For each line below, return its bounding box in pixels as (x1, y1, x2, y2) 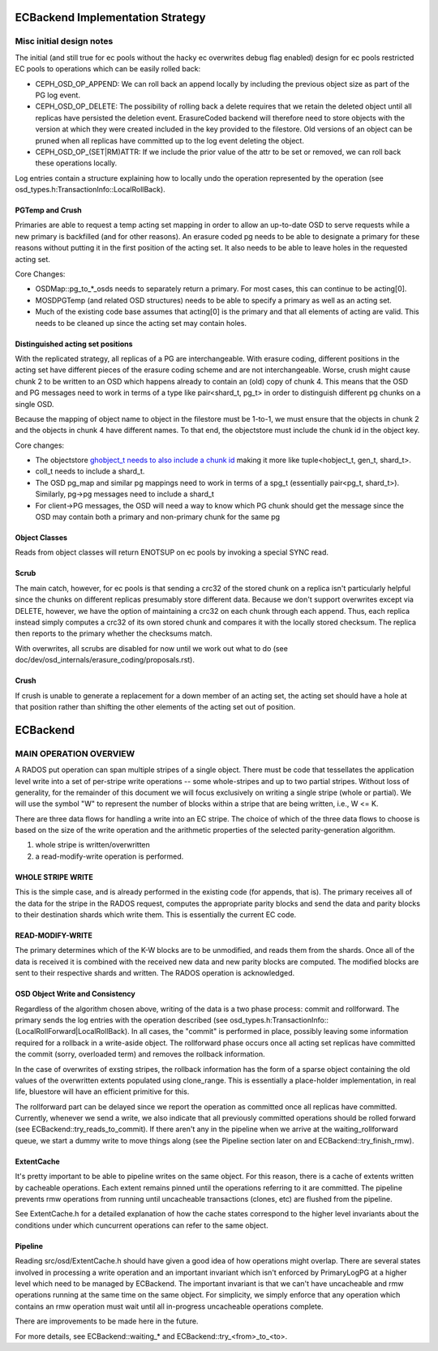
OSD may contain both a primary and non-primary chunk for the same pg (35, 512, 280, 522)
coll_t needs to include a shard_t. (35, 466, 145, 476)
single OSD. (15, 399, 54, 409)
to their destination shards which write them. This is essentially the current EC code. (15, 910, 297, 920)
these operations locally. (35, 158, 118, 168)
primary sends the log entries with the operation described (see (15, 1014, 229, 1025)
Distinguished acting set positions (15, 339, 133, 349)
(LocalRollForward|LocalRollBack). (15, 1027, 130, 1036)
